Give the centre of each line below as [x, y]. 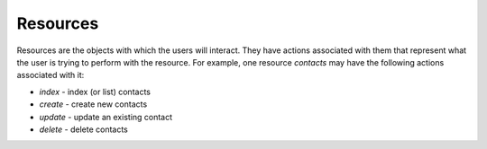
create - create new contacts [93, 104]
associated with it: [51, 75]
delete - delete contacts [83, 129]
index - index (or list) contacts [95, 92]
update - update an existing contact [106, 117]
